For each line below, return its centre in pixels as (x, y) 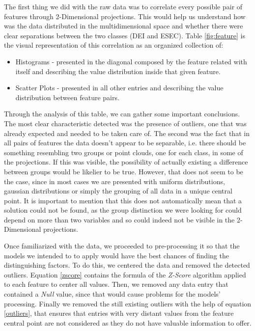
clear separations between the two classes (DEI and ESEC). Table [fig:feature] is (125, 35)
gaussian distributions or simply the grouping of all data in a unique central (118, 191)
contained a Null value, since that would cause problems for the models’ (112, 294)
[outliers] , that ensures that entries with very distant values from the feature (119, 313)
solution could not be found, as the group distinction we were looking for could (123, 210)
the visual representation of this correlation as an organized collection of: (114, 45)
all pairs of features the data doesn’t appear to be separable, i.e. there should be (125, 143)
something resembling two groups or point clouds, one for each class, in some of (124, 152)
